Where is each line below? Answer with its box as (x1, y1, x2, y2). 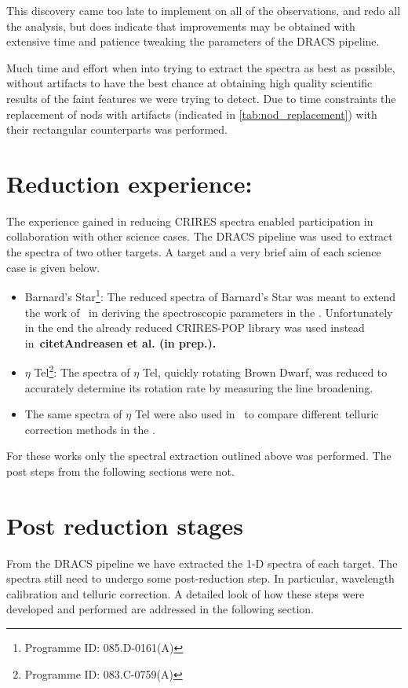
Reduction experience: (6, 167, 253, 199)
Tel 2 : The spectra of (34, 362, 130, 380)
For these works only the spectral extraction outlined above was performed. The (6, 447, 392, 464)
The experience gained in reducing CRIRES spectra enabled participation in (6, 212, 373, 229)
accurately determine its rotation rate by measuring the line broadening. (24, 379, 373, 396)
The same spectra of (24, 406, 122, 422)
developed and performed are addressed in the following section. (6, 601, 315, 617)
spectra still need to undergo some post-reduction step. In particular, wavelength (6, 570, 395, 587)
